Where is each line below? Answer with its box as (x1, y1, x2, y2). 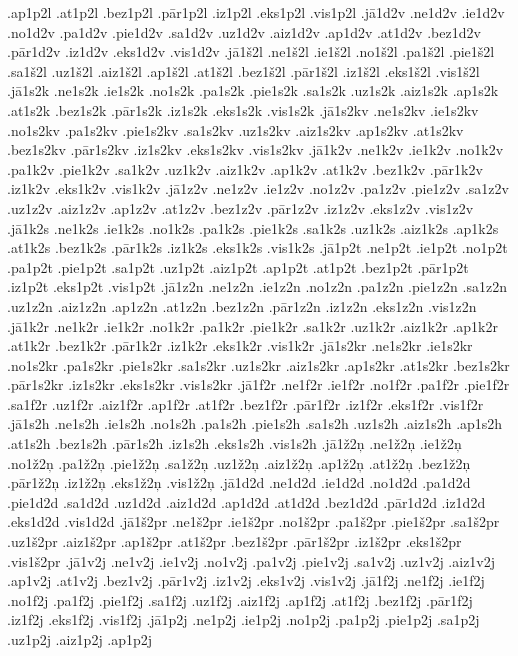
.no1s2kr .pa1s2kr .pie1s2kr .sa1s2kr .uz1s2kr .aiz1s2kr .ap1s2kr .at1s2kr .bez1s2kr (7, 354, 510, 375)
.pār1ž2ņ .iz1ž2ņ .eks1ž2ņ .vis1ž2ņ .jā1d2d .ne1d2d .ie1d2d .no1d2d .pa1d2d (7, 472, 471, 493)
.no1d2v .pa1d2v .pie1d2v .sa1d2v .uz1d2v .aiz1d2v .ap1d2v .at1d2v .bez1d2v (7, 21, 481, 42)
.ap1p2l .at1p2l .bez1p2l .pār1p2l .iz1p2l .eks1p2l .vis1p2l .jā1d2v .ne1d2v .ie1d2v (7, 2, 505, 22)
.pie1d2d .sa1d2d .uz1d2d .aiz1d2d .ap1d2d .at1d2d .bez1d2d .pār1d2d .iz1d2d (7, 491, 486, 512)
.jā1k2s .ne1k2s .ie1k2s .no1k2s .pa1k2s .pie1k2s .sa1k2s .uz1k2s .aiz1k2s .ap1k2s (7, 217, 499, 238)
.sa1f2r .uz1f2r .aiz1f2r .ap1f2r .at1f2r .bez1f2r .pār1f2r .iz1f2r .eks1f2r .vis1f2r (7, 393, 484, 414)
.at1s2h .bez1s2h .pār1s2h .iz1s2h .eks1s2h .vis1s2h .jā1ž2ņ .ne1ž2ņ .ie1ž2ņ (7, 433, 462, 454)
